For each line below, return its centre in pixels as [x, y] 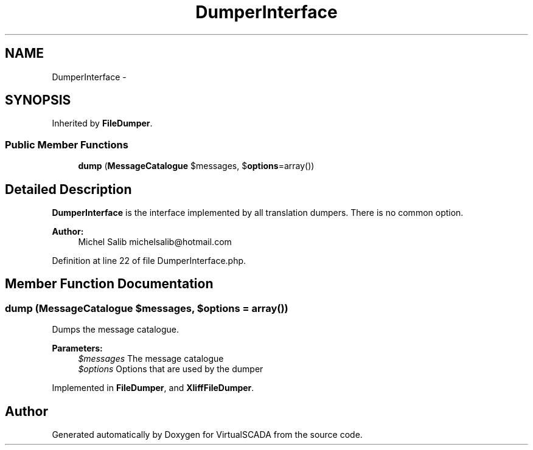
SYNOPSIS [38, 100]
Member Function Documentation [109, 284]
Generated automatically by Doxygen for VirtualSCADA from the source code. [207, 435]
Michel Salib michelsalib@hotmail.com [155, 242]
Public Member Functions [67, 144]
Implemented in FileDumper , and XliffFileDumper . [153, 388]
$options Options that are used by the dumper [171, 369]
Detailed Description [68, 189]
